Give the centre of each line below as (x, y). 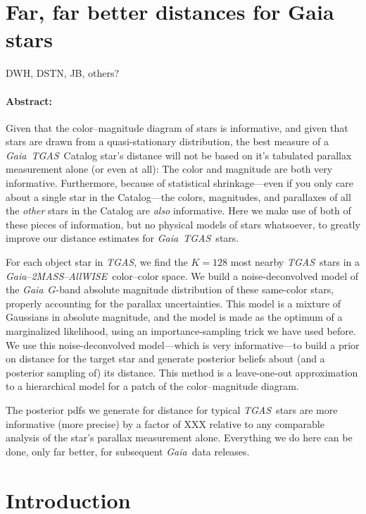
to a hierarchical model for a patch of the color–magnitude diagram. (152, 386)
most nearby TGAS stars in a (295, 262)
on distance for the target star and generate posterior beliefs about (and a (165, 359)
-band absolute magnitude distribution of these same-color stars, (195, 289)
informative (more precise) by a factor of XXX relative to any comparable (165, 423)
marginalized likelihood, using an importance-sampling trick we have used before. (181, 331)
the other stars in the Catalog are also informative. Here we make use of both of (178, 210)
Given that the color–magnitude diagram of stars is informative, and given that (177, 127)
